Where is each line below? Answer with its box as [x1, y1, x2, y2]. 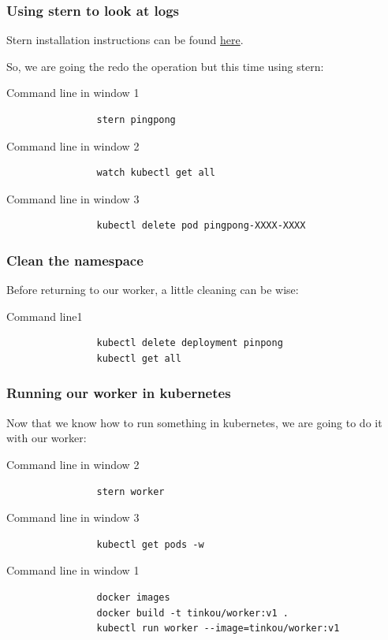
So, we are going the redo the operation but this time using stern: [6, 58, 324, 74]
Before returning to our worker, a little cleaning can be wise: [6, 281, 299, 298]
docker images [96, 591, 170, 603]
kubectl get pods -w [96, 538, 204, 550]
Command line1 [6, 307, 83, 324]
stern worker [96, 486, 165, 497]
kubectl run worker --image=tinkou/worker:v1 [96, 623, 340, 634]
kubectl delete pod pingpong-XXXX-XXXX [96, 220, 306, 232]
